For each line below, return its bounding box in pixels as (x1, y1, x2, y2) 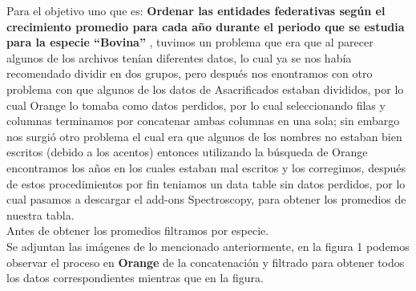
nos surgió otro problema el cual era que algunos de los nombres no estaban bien (6, 127, 402, 144)
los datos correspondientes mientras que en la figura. (6, 269, 264, 286)
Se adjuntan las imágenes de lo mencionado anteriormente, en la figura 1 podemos (6, 237, 410, 254)
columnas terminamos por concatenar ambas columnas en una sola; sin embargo (6, 112, 400, 129)
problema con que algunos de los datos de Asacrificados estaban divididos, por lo (6, 80, 404, 97)
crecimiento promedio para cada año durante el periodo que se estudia (6, 18, 405, 34)
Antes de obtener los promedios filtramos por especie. (6, 222, 269, 239)
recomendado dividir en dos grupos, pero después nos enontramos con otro (6, 65, 373, 82)
